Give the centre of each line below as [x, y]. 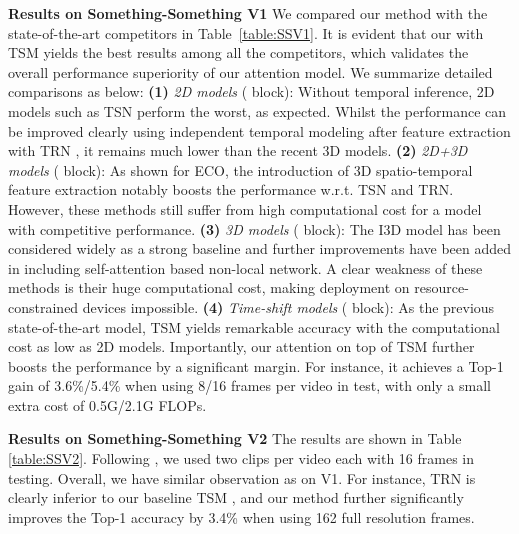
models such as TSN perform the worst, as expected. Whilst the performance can [257, 110]
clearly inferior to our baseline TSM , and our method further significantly [236, 497]
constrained [43, 306]
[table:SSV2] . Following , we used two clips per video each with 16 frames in [241, 458]
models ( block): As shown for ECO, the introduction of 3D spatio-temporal [240, 169]
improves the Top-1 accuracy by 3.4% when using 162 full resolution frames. [241, 516]
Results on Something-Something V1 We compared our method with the [248, 13]
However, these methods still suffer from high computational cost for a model [245, 208]
